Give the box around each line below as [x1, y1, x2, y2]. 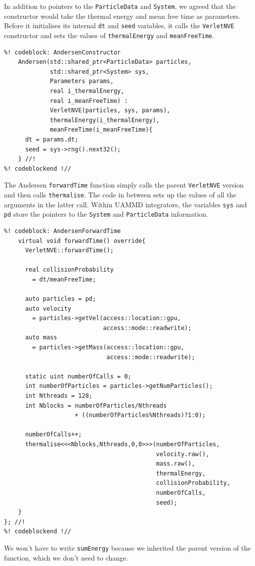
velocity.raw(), [156, 450, 210, 458]
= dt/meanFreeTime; [32, 276, 96, 283]
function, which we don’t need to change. [4, 552, 128, 563]
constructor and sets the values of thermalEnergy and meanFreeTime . [4, 30, 214, 40]
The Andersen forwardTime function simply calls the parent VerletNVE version [4, 180, 244, 190]
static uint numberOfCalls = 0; [25, 373, 131, 380]
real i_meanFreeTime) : [50, 97, 128, 104]
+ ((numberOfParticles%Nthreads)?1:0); [75, 412, 206, 419]
